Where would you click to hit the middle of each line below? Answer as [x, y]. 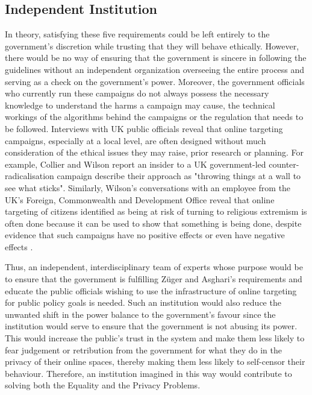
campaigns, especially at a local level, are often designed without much [136, 140]
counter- [284, 164]
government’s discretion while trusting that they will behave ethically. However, [152, 46]
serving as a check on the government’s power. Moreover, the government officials [155, 81]
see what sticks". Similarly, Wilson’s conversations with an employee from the [148, 187]
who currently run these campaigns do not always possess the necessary [137, 93]
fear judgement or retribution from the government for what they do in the [143, 349]
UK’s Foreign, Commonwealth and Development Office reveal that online [140, 199]
